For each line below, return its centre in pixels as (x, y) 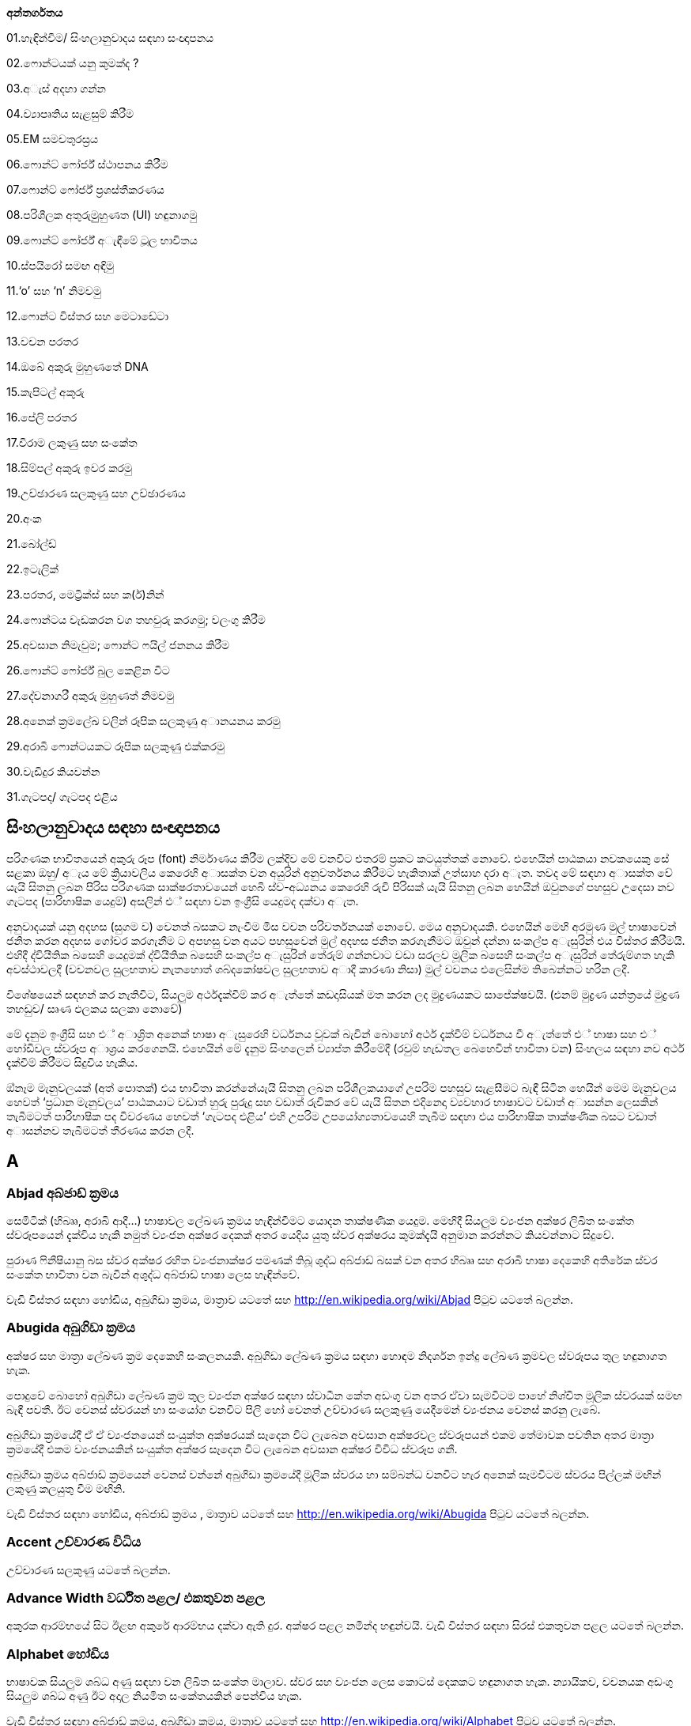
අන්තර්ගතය (35, 12)
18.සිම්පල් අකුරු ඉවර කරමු (70, 468)
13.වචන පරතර (43, 341)
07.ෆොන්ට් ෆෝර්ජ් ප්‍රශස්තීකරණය (85, 189)
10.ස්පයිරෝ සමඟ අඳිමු (60, 265)
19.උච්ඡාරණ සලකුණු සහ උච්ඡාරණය (96, 493)
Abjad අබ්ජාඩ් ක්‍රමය (62, 1193)
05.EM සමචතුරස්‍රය (52, 139)
